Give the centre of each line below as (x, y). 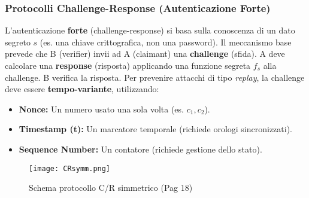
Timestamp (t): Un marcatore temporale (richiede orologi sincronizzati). (156, 129)
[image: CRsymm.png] (70, 168)
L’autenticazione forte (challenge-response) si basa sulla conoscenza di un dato (150, 30)
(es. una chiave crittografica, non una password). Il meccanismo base (166, 42)
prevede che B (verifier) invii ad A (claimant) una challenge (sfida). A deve (145, 54)
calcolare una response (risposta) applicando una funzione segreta (128, 65)
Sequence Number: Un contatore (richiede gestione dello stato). (140, 149)
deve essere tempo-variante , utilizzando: (82, 89)
